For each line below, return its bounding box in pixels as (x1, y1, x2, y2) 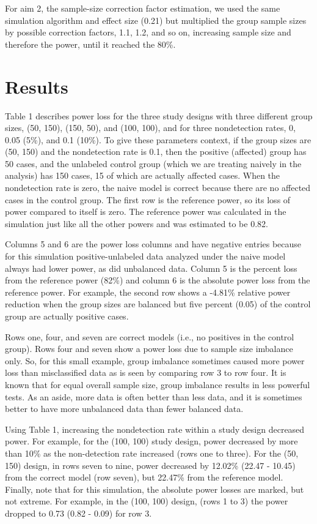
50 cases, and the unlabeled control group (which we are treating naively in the (5, 157, 302, 170)
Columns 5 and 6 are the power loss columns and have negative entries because (5, 238, 302, 250)
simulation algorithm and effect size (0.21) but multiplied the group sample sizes (5, 13, 307, 26)
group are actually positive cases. (5, 310, 129, 322)
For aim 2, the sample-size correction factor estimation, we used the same (5, 2, 280, 14)
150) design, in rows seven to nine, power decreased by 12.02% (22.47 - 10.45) (5, 458, 296, 471)
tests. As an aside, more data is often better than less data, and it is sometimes (5, 390, 302, 403)
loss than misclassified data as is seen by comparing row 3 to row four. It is (5, 366, 286, 379)
